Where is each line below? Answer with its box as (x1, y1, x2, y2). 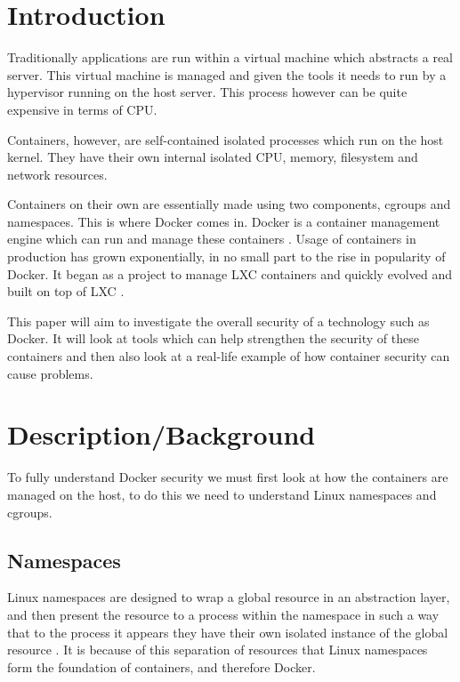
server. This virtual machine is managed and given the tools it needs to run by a (7, 65, 447, 84)
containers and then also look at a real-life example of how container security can (7, 347, 450, 365)
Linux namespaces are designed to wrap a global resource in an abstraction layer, (7, 588, 450, 606)
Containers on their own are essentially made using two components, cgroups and (7, 195, 451, 213)
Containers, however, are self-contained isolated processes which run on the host (7, 130, 444, 148)
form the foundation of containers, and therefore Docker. (7, 657, 316, 676)
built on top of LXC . (7, 282, 125, 301)
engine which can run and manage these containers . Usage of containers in (7, 229, 416, 248)
